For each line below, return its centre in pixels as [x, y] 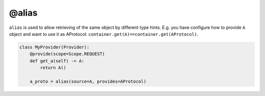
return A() [53, 68]
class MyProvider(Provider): [54, 47]
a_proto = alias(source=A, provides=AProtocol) [88, 81]
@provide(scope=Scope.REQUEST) [67, 54]
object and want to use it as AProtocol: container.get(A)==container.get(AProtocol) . [104, 34]
